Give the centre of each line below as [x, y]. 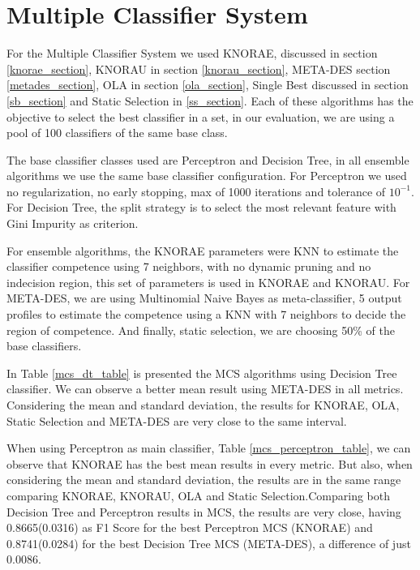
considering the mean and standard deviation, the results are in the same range [204, 480]
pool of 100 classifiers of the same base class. [117, 133]
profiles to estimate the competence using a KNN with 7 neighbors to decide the [206, 314]
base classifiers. [44, 346]
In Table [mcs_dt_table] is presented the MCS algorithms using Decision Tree [202, 373]
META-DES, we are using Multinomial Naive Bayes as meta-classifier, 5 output [204, 298]
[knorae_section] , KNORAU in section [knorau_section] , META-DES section [199, 69]
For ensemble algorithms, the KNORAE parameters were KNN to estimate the [203, 250]
